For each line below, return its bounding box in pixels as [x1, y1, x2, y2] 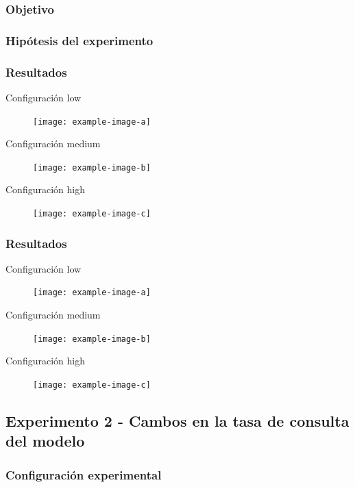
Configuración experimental [5, 466, 162, 483]
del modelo [5, 430, 85, 451]
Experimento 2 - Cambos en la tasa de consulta [5, 410, 350, 432]
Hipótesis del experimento [5, 32, 154, 49]
